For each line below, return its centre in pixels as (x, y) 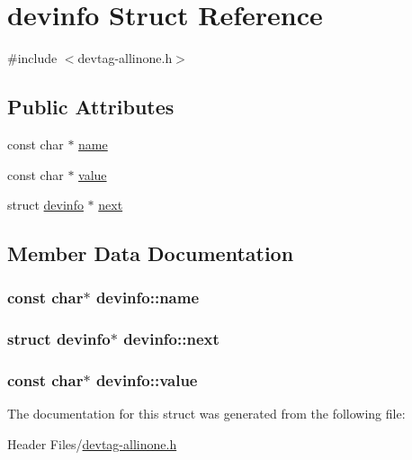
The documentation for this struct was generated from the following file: (206, 414)
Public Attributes (91, 107)
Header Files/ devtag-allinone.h (92, 443)
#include (32, 58)
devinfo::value (147, 380)
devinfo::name (148, 298)
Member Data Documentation (151, 253)
